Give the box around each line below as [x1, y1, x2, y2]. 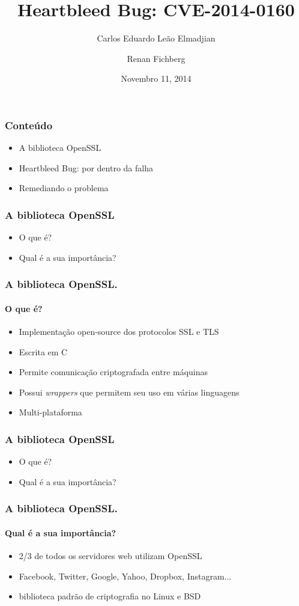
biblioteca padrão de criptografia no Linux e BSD [19, 590, 201, 602]
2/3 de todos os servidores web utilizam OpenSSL [19, 549, 202, 562]
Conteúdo [5, 117, 53, 132]
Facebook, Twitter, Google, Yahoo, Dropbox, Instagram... [19, 569, 232, 582]
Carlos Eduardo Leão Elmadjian [97, 32, 216, 44]
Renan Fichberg [127, 52, 186, 64]
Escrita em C [19, 345, 68, 358]
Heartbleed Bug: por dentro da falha [19, 161, 153, 174]
